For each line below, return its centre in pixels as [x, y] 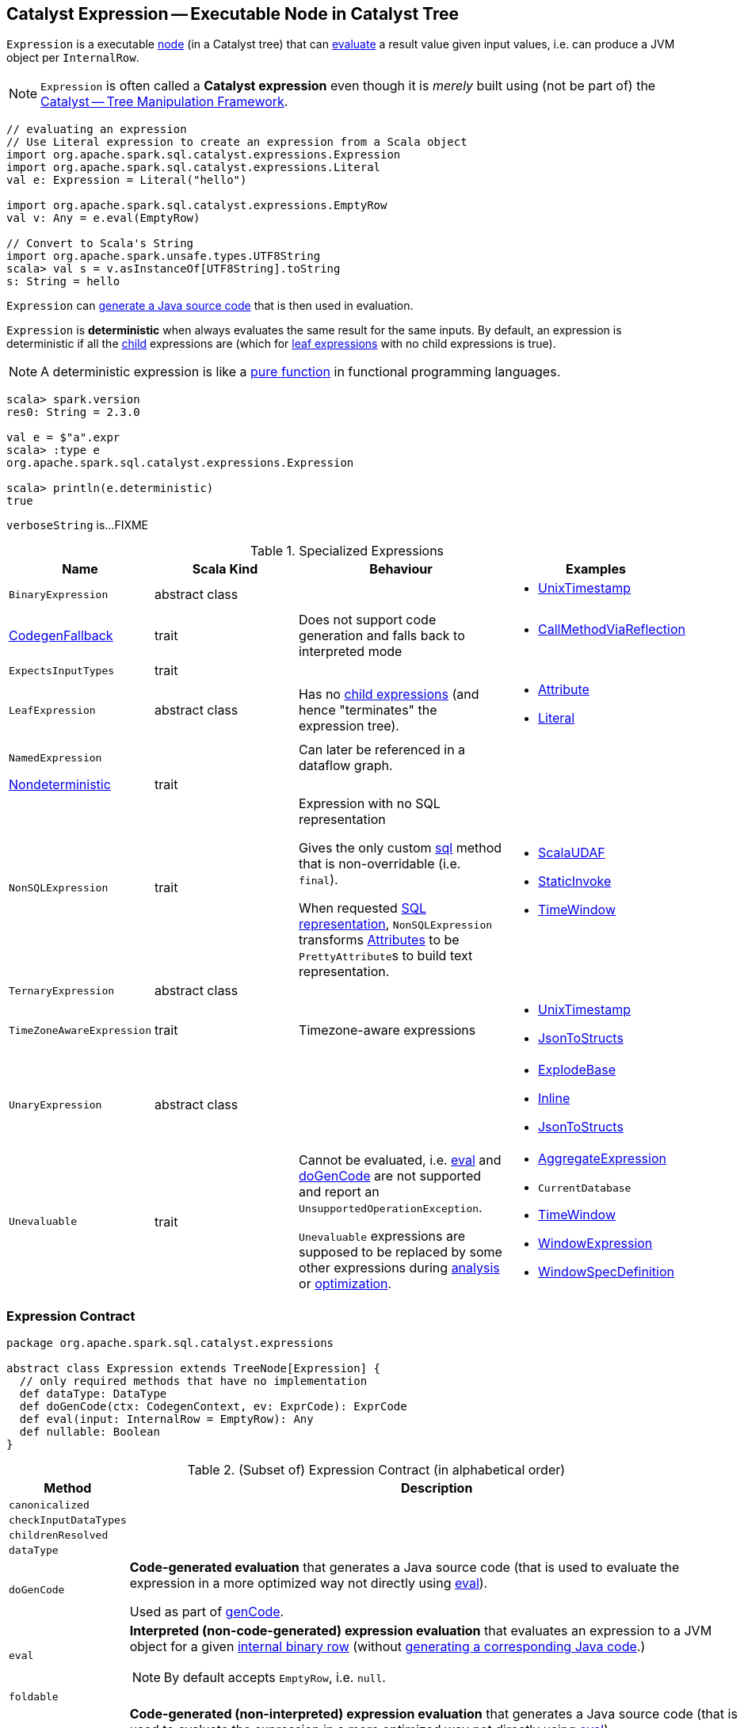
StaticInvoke [574, 881]
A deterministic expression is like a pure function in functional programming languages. [301, 372]
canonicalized [49, 1505]
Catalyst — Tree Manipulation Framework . [164, 102]
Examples [596, 569]
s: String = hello [63, 282]
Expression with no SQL [370, 804]
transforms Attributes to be [379, 940]
